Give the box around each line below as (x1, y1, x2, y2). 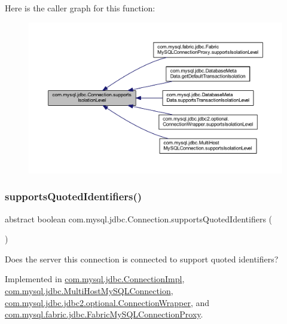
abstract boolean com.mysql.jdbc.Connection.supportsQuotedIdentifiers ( (5, 212, 273, 225)
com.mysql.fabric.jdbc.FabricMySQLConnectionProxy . (5, 308, 203, 320)
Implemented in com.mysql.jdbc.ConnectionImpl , (5, 273, 185, 285)
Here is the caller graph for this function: (5, 2, 155, 14)
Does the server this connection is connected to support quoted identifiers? (5, 252, 279, 265)
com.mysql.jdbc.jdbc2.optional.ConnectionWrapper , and (5, 296, 210, 308)
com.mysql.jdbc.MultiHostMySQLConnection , (5, 284, 173, 297)
